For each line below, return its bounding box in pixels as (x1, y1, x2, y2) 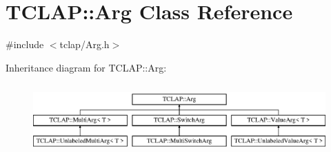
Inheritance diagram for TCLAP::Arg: (6, 60, 167, 74)
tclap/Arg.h (59, 37, 110, 52)
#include (6, 37, 44, 52)
